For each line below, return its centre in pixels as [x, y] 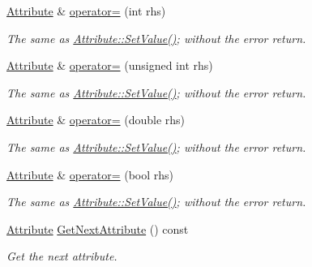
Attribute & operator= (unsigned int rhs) [110, 65]
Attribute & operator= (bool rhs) [90, 174]
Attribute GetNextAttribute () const [98, 228]
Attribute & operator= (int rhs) [86, 11]
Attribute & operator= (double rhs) [96, 120]
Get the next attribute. [62, 256]
